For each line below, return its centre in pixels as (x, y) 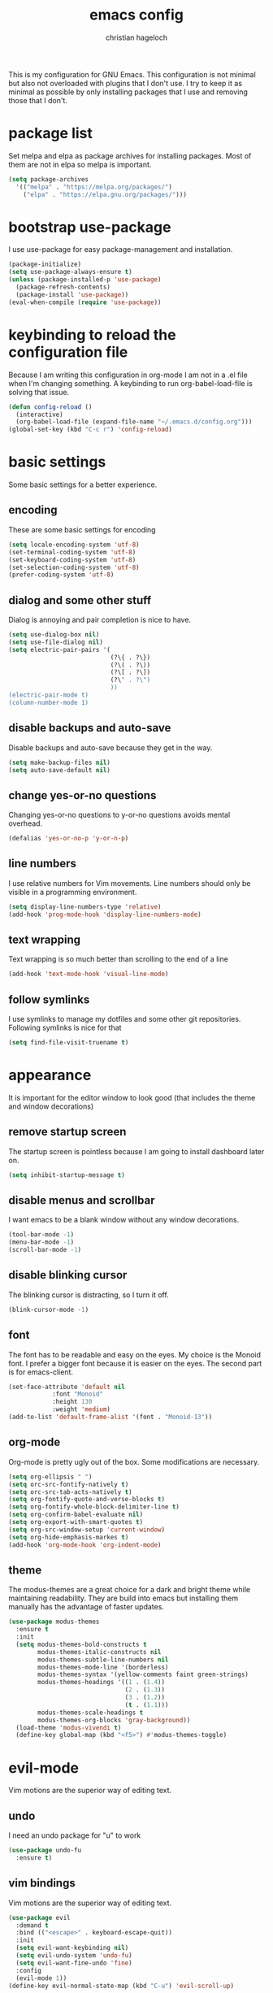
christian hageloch (136, 37)
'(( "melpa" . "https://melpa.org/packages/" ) (94, 187)
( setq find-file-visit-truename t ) (69, 1043)
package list (51, 134)
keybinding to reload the (92, 334)
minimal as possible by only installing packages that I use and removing (128, 92)
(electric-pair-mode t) (49, 695)
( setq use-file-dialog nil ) (56, 642)
